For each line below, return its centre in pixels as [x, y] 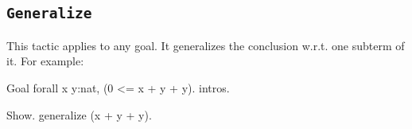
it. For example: [45, 61]
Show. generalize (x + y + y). [79, 114]
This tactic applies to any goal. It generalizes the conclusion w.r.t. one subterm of [206, 45]
